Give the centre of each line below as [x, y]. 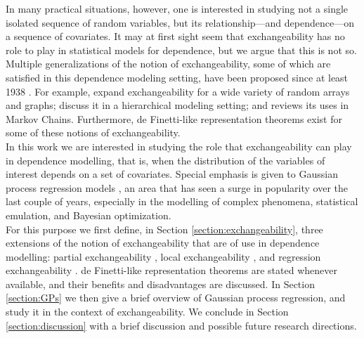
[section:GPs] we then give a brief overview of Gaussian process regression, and [176, 298]
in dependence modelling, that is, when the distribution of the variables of [165, 160]
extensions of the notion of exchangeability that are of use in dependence [163, 243]
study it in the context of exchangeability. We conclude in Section [147, 312]
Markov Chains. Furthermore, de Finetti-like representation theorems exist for [174, 118]
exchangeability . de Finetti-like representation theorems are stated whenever [171, 270]
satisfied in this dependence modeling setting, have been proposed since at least [177, 77]
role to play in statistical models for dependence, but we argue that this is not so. [181, 50]
